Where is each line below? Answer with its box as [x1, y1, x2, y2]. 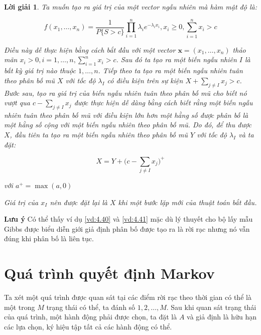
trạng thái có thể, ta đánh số [46, 301, 136, 312]
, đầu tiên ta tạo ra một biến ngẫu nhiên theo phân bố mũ [10, 129, 188, 140]
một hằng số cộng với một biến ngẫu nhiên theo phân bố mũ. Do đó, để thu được [4, 119, 251, 130]
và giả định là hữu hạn [187, 311, 256, 322]
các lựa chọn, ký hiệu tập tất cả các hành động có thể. [4, 321, 172, 331]
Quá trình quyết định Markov [4, 263, 215, 283]
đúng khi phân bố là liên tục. [4, 233, 94, 244]
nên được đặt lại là [50, 197, 107, 207]
